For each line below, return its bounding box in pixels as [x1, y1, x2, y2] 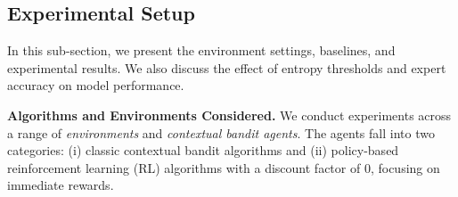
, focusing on [370, 158, 440, 176]
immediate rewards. [7, 176, 114, 194]
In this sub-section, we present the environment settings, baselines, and [7, 41, 396, 60]
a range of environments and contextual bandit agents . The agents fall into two [7, 123, 435, 142]
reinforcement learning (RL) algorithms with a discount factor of [7, 158, 361, 176]
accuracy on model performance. [7, 76, 184, 94]
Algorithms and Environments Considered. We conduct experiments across [7, 105, 452, 124]
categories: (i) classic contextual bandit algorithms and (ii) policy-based [7, 141, 399, 160]
